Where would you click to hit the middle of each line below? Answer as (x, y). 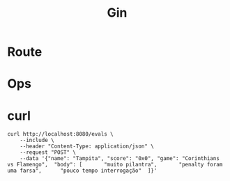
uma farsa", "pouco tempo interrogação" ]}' (82, 171)
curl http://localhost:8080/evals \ (60, 134)
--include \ (37, 141)
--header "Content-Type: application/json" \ (87, 147)
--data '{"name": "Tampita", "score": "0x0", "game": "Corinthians (120, 159)
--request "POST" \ (48, 152)
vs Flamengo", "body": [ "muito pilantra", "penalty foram (115, 165)
